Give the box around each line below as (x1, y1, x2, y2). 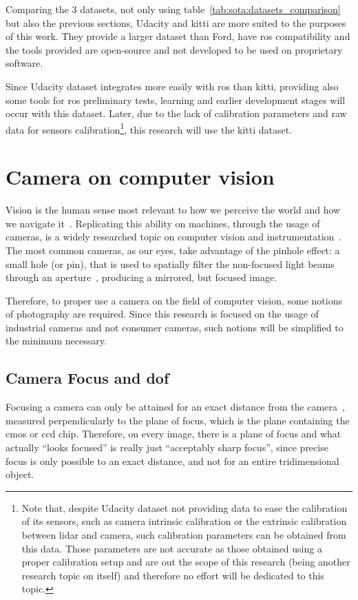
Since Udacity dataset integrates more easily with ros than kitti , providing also (6, 79, 339, 93)
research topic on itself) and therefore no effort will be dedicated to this (21, 568, 324, 582)
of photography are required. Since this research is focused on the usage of (6, 307, 319, 321)
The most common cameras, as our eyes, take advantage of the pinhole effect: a (6, 242, 340, 257)
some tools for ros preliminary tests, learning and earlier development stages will (6, 92, 346, 107)
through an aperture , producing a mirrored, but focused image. (6, 270, 277, 285)
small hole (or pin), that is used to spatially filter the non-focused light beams (6, 256, 335, 271)
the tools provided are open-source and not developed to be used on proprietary (6, 42, 343, 56)
